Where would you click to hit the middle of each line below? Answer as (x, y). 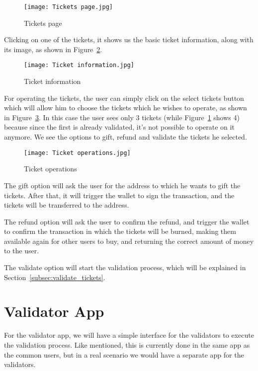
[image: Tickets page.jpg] (68, 7)
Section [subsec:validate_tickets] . (55, 277)
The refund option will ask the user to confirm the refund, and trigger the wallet (127, 221)
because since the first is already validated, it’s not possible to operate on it (119, 127)
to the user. (22, 251)
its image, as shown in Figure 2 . (53, 49)
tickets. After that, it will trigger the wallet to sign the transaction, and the (119, 195)
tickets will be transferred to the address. (67, 205)
